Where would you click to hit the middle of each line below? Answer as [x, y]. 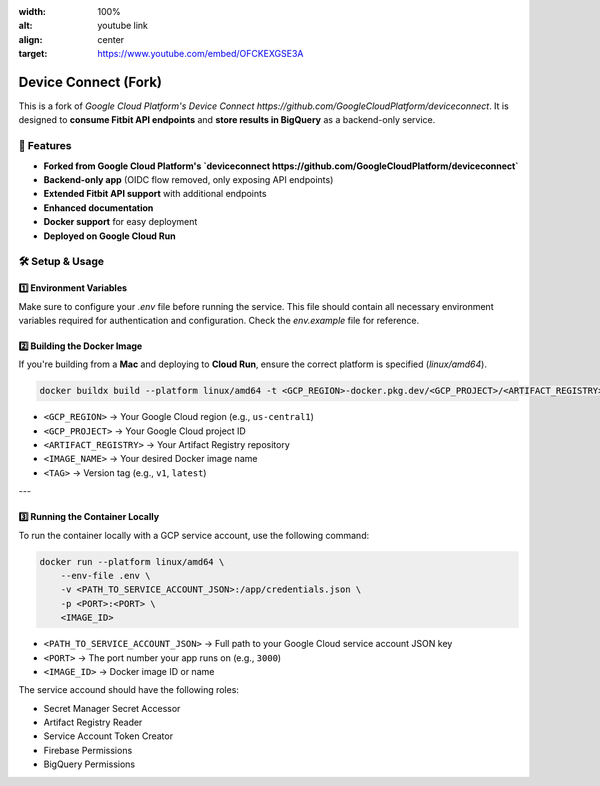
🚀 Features [45, 146]
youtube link [123, 26]
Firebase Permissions [88, 750]
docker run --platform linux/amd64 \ [132, 561]
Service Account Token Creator [108, 736]
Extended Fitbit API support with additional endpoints [155, 194]
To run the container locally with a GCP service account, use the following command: [194, 535]
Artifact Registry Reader [93, 722]
